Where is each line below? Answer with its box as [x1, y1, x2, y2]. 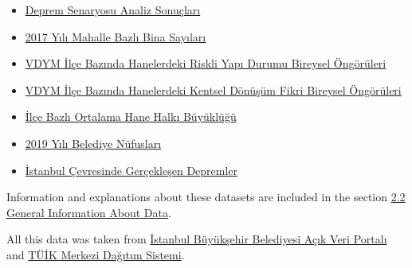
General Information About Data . [6, 204, 171, 220]
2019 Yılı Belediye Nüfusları [25, 134, 162, 151]
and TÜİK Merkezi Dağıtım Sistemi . [6, 246, 185, 262]
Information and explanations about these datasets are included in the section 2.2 [6, 188, 406, 205]
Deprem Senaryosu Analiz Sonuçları [25, 2, 201, 17]
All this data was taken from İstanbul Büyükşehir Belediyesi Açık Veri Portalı [6, 231, 387, 247]
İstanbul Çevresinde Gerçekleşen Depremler [25, 161, 238, 178]
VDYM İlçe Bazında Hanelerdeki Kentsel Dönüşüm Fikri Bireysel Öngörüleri [25, 81, 402, 98]
